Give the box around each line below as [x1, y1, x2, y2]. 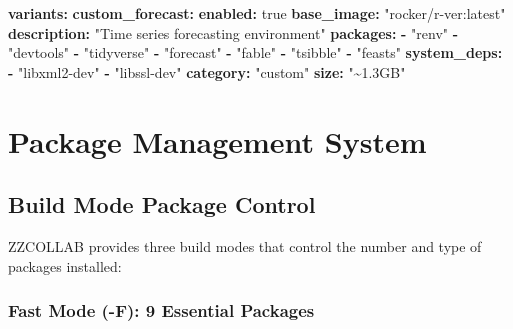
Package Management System [8, 120, 427, 161]
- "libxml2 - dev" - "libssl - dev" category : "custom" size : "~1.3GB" [8, 61, 406, 82]
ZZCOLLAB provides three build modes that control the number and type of [8, 235, 482, 256]
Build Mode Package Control [8, 189, 316, 220]
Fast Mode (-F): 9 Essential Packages [8, 298, 315, 323]
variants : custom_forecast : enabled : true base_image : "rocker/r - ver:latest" [8, 3, 506, 23]
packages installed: [8, 255, 122, 276]
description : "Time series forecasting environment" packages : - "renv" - [8, 22, 459, 43]
